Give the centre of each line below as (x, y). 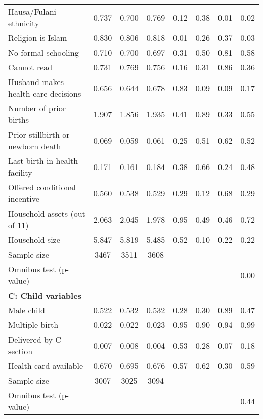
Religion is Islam (38, 38)
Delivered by (30, 339)
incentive (24, 199)
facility (20, 172)
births (19, 120)
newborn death (35, 146)
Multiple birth (33, 325)
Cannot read (30, 67)
